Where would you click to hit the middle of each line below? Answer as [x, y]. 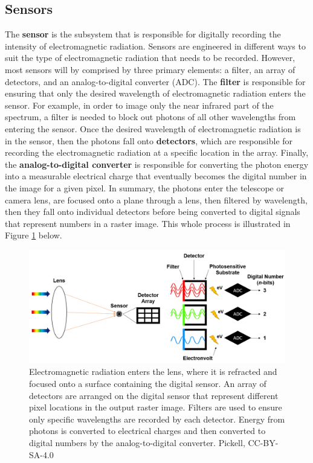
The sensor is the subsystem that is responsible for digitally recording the [143, 34]
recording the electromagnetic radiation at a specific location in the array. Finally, [157, 152]
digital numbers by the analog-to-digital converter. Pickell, [137, 443]
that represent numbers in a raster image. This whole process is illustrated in [148, 223]
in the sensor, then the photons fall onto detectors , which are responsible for [149, 140]
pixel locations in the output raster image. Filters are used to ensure [156, 407]
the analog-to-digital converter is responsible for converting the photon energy [157, 164]
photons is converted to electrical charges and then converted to [147, 431]
